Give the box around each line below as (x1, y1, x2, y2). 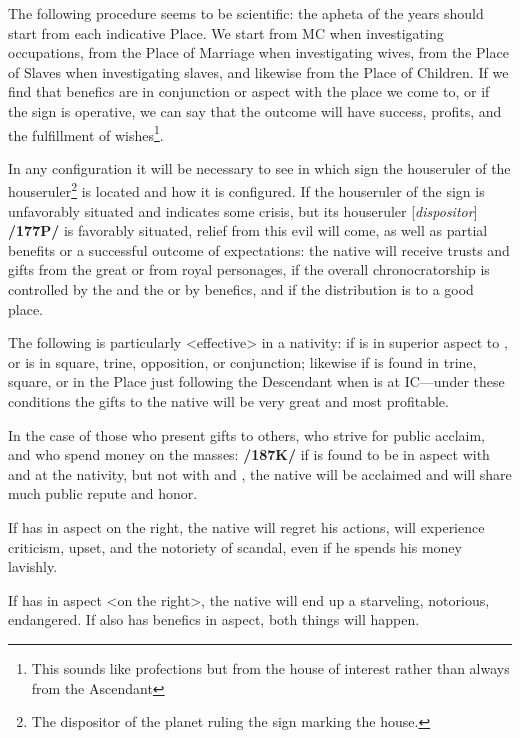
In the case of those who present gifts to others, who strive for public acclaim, (8, 424, 485, 445)
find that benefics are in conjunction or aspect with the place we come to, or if (8, 81, 490, 102)
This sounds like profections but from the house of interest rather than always (31, 657, 510, 678)
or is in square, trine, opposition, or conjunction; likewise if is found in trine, (8, 351, 477, 372)
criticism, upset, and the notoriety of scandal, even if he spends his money (8, 536, 462, 557)
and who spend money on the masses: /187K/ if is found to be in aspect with (8, 444, 490, 465)
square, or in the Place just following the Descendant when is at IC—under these (8, 371, 505, 392)
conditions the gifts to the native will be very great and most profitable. (8, 391, 449, 411)
